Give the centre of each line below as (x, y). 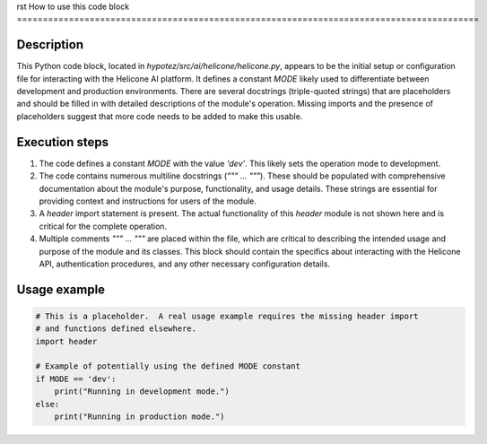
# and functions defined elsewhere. (116, 329)
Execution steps (63, 142)
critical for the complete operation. (103, 226)
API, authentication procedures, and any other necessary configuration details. (185, 264)
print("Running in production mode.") (139, 417)
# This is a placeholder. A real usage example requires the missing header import (227, 316)
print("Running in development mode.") (142, 392)
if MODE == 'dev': (76, 379)
